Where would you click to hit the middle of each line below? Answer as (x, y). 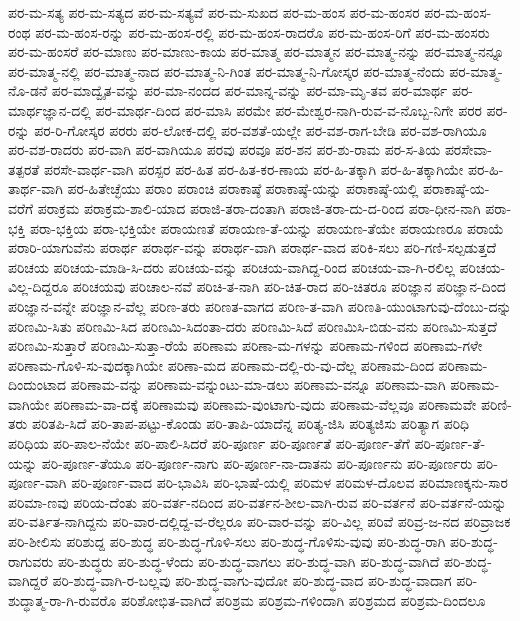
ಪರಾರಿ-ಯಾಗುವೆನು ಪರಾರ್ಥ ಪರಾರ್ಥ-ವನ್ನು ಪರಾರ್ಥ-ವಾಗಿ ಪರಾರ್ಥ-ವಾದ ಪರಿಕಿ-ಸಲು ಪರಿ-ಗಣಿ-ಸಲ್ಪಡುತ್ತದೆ (252, 247)
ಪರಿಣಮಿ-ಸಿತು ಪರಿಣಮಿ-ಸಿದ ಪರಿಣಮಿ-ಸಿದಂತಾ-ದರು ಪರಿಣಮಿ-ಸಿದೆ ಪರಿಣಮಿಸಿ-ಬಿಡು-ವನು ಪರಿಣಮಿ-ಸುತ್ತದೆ (252, 325)
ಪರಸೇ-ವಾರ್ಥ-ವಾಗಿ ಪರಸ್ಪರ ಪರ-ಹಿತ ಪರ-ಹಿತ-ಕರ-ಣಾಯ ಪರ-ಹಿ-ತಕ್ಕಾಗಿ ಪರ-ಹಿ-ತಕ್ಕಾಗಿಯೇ (253, 168)
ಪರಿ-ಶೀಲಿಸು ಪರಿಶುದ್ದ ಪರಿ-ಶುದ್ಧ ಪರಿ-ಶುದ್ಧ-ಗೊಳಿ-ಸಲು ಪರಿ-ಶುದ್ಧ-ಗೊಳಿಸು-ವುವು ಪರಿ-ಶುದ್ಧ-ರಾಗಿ (227, 541)
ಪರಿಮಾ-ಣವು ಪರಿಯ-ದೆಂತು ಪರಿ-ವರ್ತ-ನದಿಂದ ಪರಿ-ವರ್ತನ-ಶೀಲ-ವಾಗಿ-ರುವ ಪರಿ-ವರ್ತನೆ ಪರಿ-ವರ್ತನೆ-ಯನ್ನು (257, 501)
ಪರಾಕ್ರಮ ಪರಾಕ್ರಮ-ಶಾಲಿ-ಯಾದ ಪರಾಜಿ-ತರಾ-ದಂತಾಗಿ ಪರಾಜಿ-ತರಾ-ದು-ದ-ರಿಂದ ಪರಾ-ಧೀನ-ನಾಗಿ (259, 207)
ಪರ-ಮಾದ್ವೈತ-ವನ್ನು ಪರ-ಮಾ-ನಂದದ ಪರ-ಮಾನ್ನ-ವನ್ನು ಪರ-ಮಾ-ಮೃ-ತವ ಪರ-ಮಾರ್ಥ (249, 90)
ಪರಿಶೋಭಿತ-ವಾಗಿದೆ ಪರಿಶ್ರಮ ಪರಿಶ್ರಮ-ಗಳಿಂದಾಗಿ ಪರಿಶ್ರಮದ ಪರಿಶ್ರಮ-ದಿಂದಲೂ (303, 599)
